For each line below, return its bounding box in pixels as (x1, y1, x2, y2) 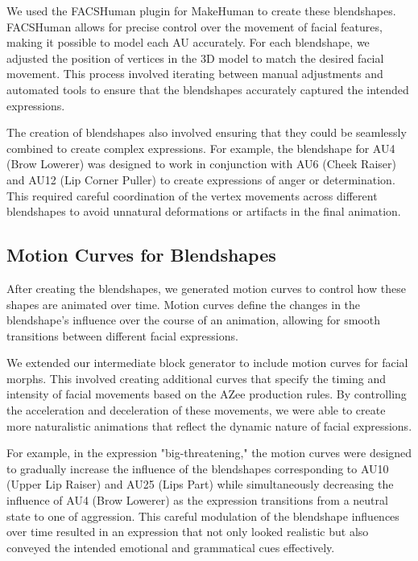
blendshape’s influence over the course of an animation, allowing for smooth (6, 311, 381, 328)
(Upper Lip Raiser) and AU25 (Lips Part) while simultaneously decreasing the (6, 476, 394, 493)
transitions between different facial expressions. (6, 327, 238, 344)
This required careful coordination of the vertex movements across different (6, 187, 378, 204)
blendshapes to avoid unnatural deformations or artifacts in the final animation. (6, 203, 401, 220)
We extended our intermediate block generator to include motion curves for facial (6, 354, 408, 371)
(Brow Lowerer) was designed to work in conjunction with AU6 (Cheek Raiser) (6, 155, 396, 172)
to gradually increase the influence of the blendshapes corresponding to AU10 (6, 460, 389, 476)
